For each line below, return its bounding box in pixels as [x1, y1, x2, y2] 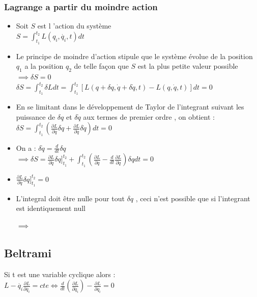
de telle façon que [74, 61, 129, 71]
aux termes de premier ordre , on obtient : [83, 111, 215, 122]
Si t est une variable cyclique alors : [4, 268, 116, 279]
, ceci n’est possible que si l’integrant [135, 193, 250, 203]
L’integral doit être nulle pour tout [16, 193, 125, 203]
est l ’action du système [37, 20, 111, 31]
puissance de [16, 111, 55, 122]
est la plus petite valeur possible [137, 61, 238, 71]
